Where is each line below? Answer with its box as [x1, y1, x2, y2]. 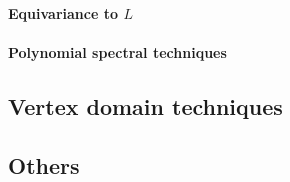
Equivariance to [8, 2, 118, 23]
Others [8, 149, 80, 180]
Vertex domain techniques [8, 90, 283, 121]
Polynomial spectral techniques [8, 41, 227, 62]
